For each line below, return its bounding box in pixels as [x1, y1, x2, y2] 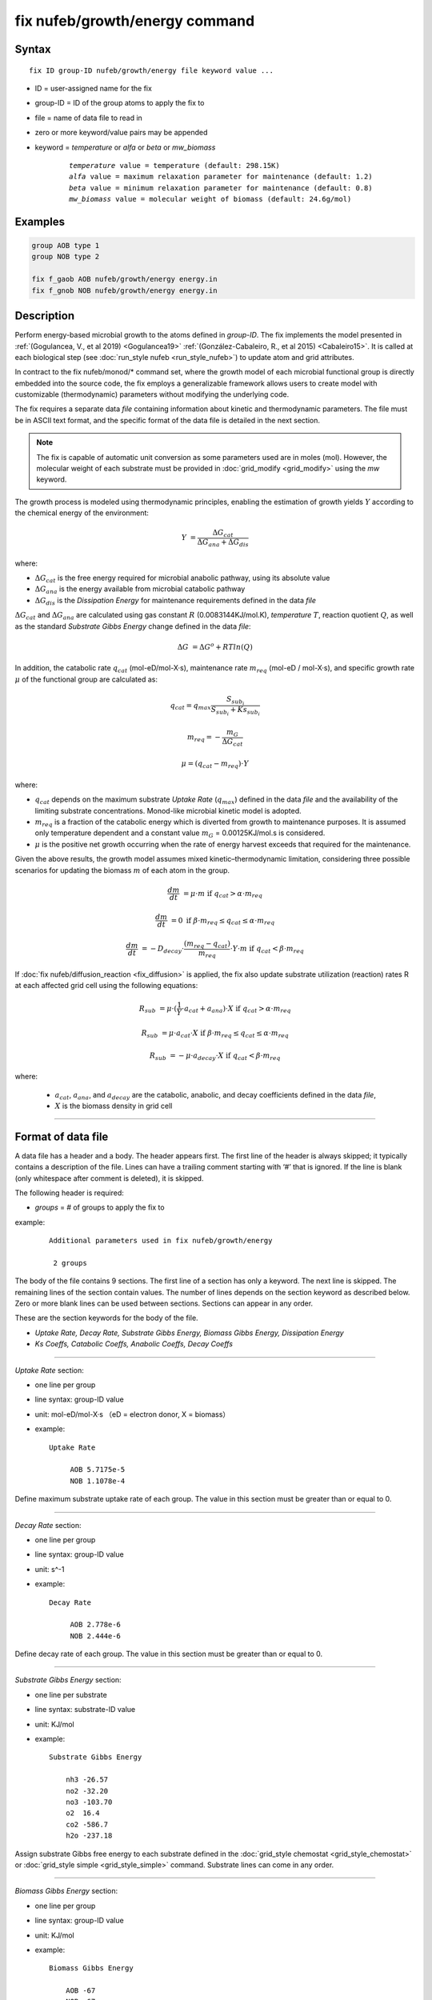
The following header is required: [14, 1188, 124, 1198]
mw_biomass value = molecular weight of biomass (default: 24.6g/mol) [69, 194, 352, 204]
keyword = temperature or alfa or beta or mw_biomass [34, 142, 216, 152]
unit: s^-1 [34, 1564, 65, 1574]
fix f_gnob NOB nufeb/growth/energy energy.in [31, 286, 218, 295]
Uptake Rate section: [14, 1365, 84, 1375]
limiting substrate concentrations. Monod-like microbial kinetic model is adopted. [34, 806, 302, 815]
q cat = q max [170, 701, 211, 712]
